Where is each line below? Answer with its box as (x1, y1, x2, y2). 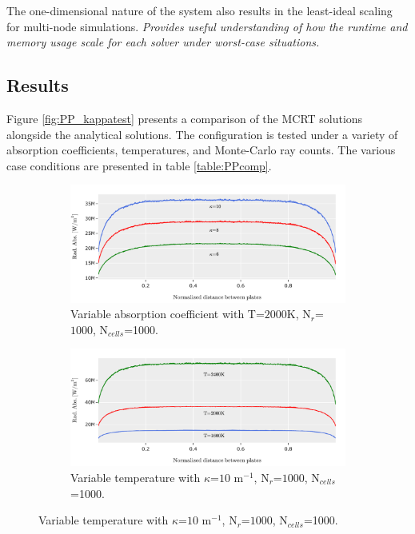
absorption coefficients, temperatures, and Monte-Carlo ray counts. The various (6, 141, 396, 158)
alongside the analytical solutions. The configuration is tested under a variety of (6, 126, 398, 142)
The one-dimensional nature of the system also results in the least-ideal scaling (6, 2, 393, 18)
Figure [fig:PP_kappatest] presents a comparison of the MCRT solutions (6, 110, 363, 126)
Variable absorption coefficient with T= (70, 305, 265, 322)
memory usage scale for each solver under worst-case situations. (6, 34, 320, 50)
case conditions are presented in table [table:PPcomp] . (6, 157, 272, 173)
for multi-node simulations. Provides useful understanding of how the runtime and (6, 18, 408, 34)
